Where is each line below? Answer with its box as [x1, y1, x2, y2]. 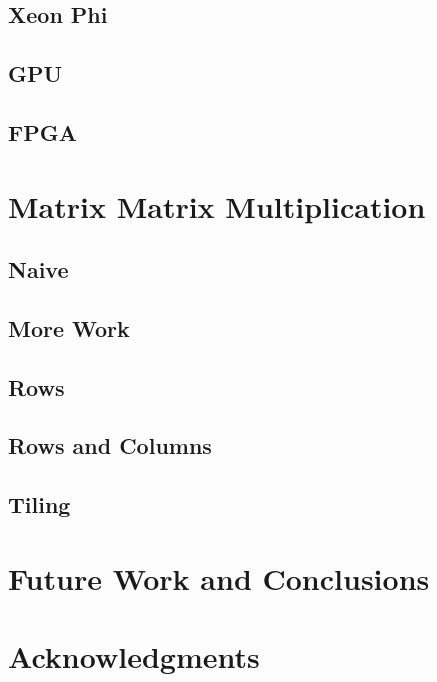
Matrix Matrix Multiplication [8, 185, 426, 226]
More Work [8, 312, 130, 343]
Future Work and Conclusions [8, 557, 430, 598]
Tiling [8, 489, 71, 520]
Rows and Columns [8, 430, 212, 461]
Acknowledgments [8, 636, 260, 677]
